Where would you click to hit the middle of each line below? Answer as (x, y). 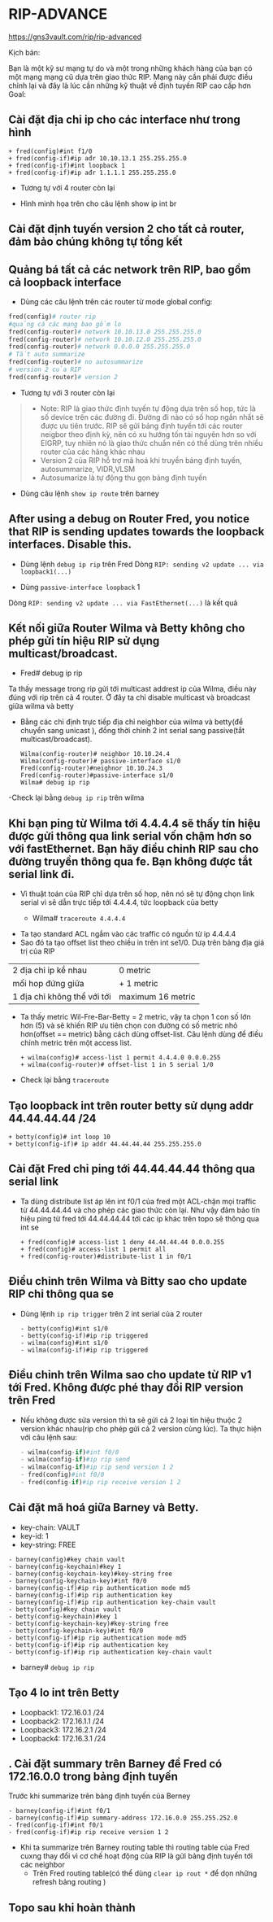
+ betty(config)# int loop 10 (60, 1137)
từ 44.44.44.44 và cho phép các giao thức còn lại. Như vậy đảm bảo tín (140, 1210)
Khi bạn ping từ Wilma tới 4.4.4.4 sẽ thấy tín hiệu (134, 823)
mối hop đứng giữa (48, 984)
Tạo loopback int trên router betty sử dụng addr (131, 1105)
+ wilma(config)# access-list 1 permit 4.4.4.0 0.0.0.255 (120, 1058)
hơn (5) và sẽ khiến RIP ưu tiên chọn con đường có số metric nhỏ (129, 1025)
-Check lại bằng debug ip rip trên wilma (76, 797)
